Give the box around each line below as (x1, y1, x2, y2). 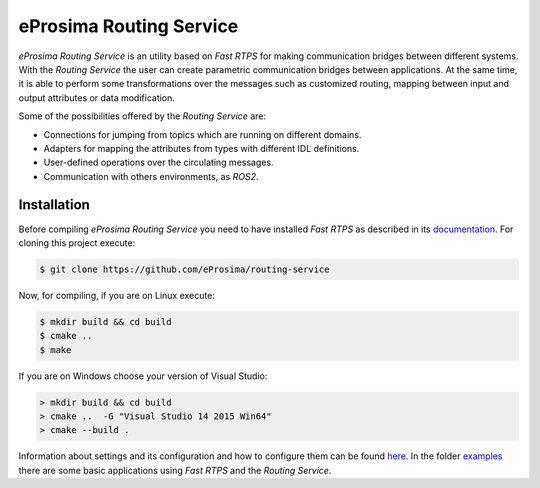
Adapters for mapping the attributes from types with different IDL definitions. (43, 142, 360, 154)
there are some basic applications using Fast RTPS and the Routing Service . (18, 464, 332, 476)
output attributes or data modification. (18, 91, 175, 104)
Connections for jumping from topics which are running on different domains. (43, 128, 362, 140)
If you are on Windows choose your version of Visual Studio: (18, 370, 268, 382)
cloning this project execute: (18, 236, 136, 249)
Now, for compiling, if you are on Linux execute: (18, 289, 215, 301)
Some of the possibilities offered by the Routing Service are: (18, 110, 267, 122)
